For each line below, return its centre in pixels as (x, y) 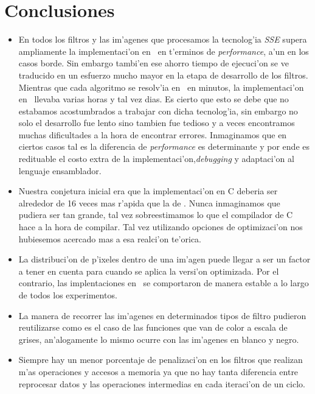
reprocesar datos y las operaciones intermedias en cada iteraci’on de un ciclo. (162, 383)
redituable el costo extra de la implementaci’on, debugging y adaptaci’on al (156, 159)
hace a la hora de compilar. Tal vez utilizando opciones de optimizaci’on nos (161, 227)
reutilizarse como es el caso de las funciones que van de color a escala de (153, 327)
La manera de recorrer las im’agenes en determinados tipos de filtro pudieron (162, 315)
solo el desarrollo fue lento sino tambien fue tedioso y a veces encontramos (157, 123)
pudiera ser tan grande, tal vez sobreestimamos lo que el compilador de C (156, 215)
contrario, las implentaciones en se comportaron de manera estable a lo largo (164, 283)
